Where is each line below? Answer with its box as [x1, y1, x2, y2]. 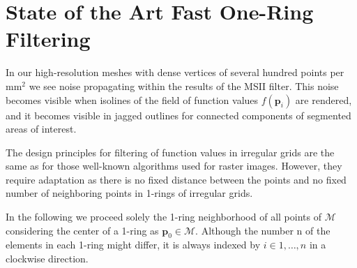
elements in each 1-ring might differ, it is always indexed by [6, 237, 261, 252]
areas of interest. [6, 121, 77, 136]
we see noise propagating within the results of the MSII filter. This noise [29, 78, 339, 93]
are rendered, [295, 92, 352, 107]
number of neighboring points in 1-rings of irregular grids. [6, 186, 253, 200]
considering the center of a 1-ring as [6, 223, 159, 237]
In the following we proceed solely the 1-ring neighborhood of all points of [6, 209, 321, 224]
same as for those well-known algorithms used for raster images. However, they [6, 158, 342, 173]
